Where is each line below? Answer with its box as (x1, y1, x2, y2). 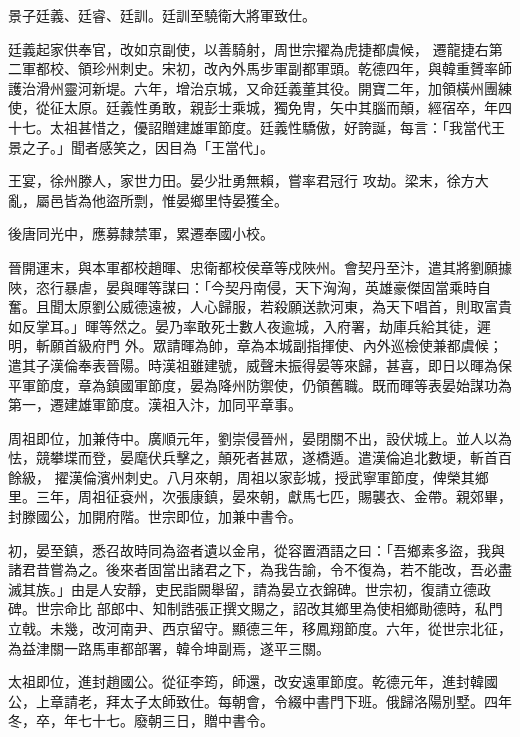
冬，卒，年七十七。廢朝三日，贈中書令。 (8, 710, 274, 731)
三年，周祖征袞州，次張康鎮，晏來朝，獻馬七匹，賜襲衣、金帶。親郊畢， (35, 486, 512, 507)
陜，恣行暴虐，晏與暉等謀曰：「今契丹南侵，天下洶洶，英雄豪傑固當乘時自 (8, 276, 491, 297)
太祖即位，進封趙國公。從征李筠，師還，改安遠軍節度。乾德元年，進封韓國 (8, 671, 498, 692)
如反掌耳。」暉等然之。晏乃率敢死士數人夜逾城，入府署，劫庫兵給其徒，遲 (8, 315, 491, 336)
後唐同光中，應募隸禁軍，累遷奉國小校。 (8, 223, 274, 244)
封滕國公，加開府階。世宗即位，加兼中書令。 (8, 506, 302, 527)
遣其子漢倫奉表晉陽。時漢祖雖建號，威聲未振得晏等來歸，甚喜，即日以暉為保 (8, 354, 512, 375)
